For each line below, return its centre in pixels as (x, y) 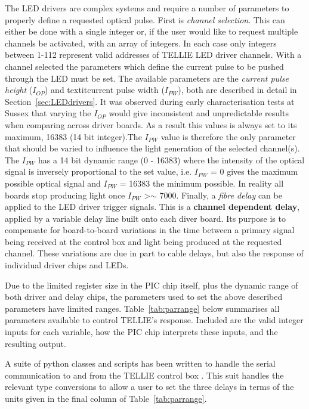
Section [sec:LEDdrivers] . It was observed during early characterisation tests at (150, 101)
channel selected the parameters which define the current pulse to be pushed (144, 66)
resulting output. (35, 343)
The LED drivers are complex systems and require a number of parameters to (147, 8)
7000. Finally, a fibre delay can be (221, 195)
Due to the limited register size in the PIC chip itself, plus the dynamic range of (152, 285)
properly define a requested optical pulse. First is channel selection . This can (145, 19)
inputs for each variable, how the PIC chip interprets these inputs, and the (141, 332)
